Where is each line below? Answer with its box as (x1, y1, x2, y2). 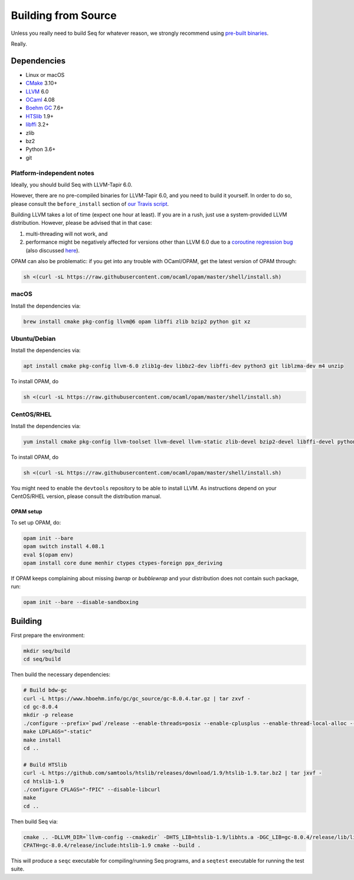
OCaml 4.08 (25, 96, 55, 103)
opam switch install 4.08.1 (23, 543, 104, 550)
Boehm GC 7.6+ (25, 104, 64, 112)
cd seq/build (23, 656, 61, 662)
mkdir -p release (23, 711, 74, 719)
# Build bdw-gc (23, 687, 67, 694)
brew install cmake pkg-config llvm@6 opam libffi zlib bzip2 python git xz (23, 318, 251, 325)
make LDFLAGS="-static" (23, 728, 93, 735)
